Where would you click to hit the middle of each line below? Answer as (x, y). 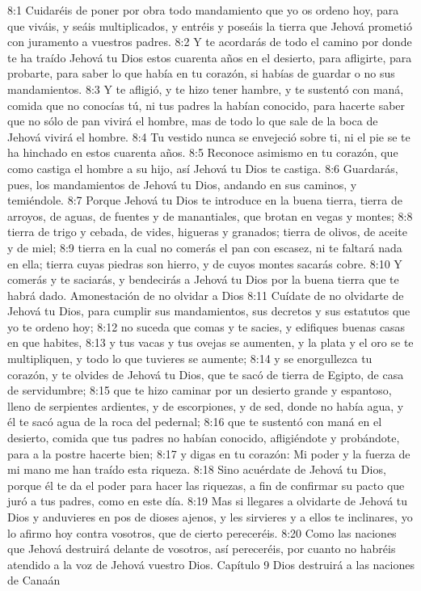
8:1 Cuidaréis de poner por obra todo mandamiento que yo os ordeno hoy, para (203, 10)
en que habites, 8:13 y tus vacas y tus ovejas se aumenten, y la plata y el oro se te (210, 342)
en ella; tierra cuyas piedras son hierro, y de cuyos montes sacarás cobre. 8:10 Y (205, 263)
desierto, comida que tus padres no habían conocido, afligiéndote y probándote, (204, 438)
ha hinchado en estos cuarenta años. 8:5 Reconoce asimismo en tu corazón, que (203, 152)
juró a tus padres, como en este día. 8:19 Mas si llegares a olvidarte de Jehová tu (208, 501)
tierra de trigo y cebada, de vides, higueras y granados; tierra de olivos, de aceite (207, 232)
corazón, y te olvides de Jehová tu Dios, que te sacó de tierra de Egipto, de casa (206, 374)
